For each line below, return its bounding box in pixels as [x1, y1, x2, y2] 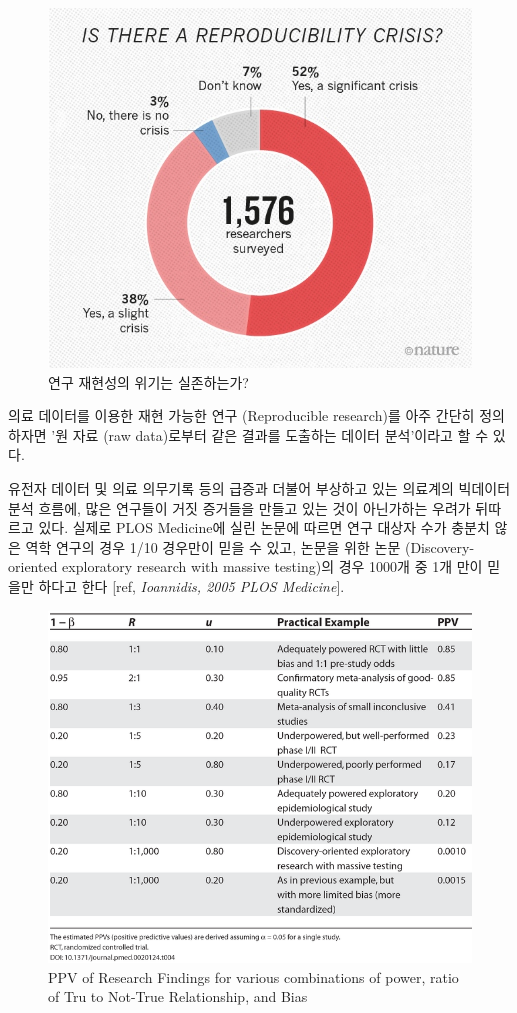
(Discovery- [404, 536, 475, 557]
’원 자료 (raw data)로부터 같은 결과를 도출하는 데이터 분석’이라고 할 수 [51, 424, 489, 445]
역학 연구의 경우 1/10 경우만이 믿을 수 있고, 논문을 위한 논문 [25, 536, 401, 557]
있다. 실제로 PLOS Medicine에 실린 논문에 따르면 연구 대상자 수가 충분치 [38, 517, 490, 538]
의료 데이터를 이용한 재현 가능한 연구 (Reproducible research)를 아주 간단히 [8, 405, 475, 426]
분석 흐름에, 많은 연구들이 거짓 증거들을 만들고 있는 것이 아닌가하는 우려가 [8, 497, 471, 518]
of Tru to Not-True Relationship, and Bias [48, 986, 308, 1007]
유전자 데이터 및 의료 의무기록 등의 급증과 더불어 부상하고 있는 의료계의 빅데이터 [8, 478, 511, 499]
